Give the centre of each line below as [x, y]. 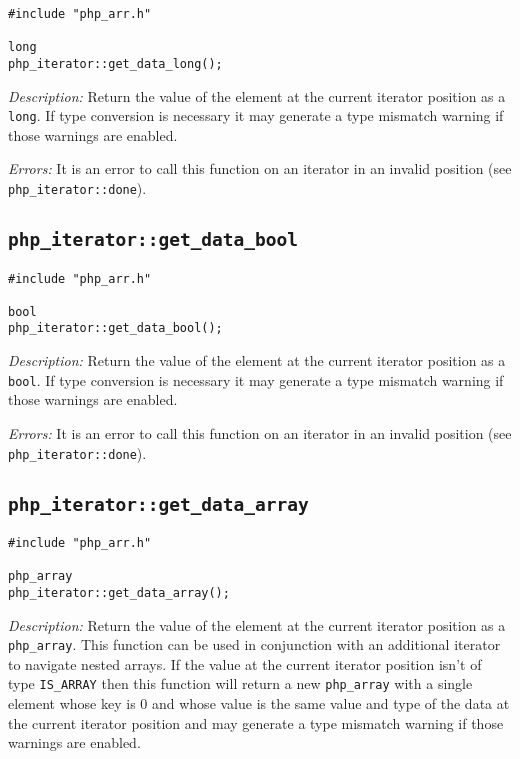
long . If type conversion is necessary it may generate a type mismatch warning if [256, 115]
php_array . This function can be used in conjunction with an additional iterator [254, 644]
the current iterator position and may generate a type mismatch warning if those [256, 722]
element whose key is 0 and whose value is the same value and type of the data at [259, 703]
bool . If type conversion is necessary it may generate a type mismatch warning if [256, 379]
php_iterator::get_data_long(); [115, 63]
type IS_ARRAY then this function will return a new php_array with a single [240, 683]
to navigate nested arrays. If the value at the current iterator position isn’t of [245, 663]
